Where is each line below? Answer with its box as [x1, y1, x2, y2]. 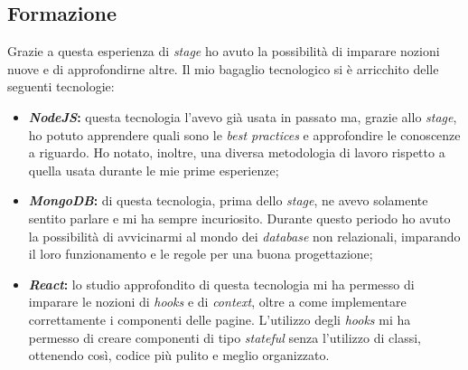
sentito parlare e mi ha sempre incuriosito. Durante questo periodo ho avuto [28, 208, 451, 227]
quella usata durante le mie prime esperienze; [28, 160, 279, 179]
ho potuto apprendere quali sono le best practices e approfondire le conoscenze [28, 125, 461, 144]
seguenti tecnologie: [7, 77, 115, 96]
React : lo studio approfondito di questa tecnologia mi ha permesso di [28, 274, 415, 293]
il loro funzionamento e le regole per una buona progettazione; [28, 244, 373, 263]
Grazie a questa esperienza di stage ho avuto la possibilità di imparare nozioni [7, 42, 440, 61]
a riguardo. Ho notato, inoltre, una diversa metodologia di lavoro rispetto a [28, 143, 445, 162]
